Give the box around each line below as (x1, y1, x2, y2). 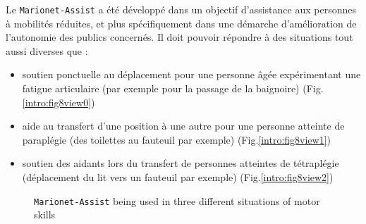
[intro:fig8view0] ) (22, 94, 95, 109)
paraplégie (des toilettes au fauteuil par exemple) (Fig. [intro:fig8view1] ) (22, 132, 331, 147)
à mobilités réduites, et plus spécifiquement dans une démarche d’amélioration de (6, 15, 357, 30)
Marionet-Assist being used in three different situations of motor (34, 193, 320, 208)
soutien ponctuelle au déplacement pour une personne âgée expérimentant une (22, 67, 361, 82)
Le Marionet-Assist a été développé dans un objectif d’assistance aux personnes (6, 2, 356, 16)
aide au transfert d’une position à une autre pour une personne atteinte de (22, 118, 345, 133)
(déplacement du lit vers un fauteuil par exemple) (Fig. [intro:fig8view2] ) (22, 170, 334, 184)
